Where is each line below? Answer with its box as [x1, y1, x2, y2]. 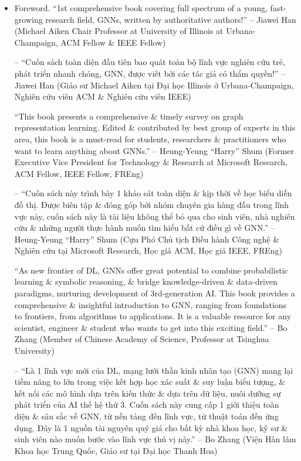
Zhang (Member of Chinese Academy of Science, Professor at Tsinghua [14, 333, 269, 345]
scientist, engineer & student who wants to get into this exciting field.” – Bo [14, 321, 288, 333]
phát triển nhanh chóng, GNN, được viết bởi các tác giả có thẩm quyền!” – [14, 67, 286, 79]
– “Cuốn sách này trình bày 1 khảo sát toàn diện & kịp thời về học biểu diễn [14, 187, 292, 199]
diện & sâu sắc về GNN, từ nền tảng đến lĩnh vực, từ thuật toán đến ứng [14, 410, 279, 422]
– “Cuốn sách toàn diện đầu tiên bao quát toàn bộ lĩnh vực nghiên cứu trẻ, [14, 56, 285, 68]
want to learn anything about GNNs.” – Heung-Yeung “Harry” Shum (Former [14, 144, 295, 156]
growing [14, 13, 43, 25]
